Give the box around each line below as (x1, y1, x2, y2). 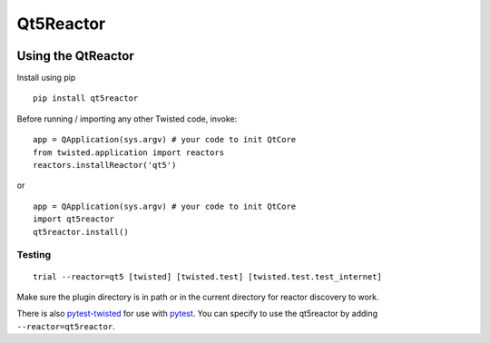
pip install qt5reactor (33, 93, 139, 103)
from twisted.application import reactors (33, 147, 225, 158)
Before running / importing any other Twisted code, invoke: (16, 113, 238, 124)
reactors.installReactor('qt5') (33, 160, 177, 171)
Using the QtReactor (16, 48, 135, 64)
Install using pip (16, 73, 76, 83)
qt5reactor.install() (33, 227, 129, 237)
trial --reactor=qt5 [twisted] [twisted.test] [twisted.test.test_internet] (33, 271, 383, 281)
